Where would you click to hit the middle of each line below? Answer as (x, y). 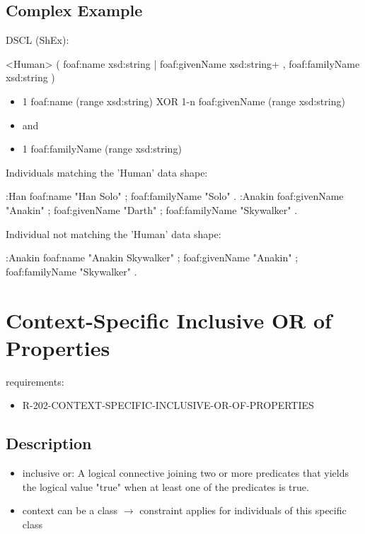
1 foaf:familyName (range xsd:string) (102, 149)
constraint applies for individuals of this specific (243, 510)
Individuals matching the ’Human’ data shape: (107, 172)
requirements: (35, 381)
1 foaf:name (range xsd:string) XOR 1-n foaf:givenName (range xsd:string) (184, 101)
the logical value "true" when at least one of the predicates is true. (166, 486)
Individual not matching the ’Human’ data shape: (114, 233)
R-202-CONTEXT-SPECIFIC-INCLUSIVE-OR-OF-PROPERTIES (168, 405)
